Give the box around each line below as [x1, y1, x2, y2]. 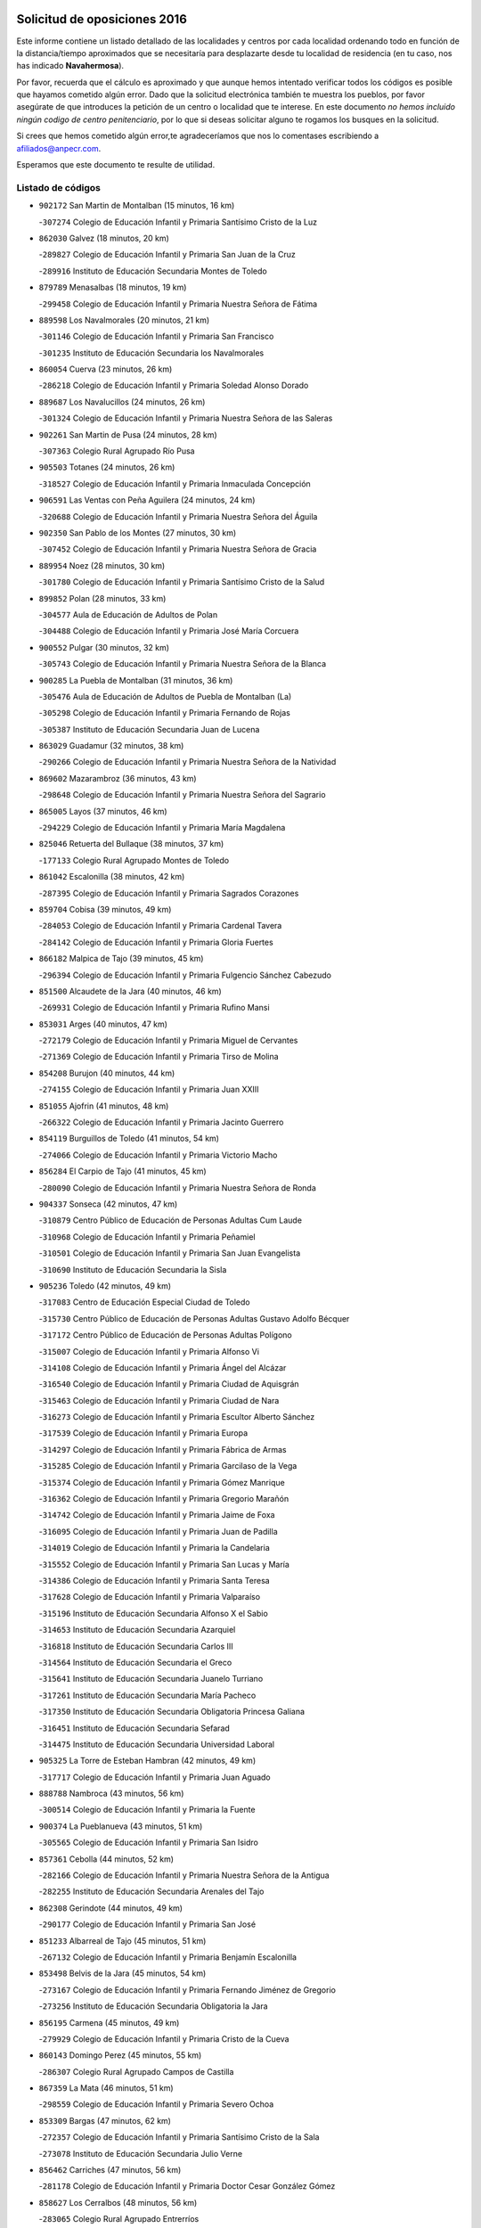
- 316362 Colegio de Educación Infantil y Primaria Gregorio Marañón [38, 1494, 289, 1504]
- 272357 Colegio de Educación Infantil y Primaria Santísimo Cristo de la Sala [38, 2132, 320, 2142]
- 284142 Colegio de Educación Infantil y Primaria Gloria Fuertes [38, 937, 273, 947]
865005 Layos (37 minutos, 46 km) [38, 806, 168, 816]
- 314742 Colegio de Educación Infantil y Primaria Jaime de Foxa [38, 1510, 275, 1520]
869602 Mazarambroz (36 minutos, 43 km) [38, 773, 197, 783]
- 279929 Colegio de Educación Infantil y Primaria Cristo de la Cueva [38, 2033, 289, 2044]
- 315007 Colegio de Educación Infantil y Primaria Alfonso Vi [38, 1346, 260, 1356]
